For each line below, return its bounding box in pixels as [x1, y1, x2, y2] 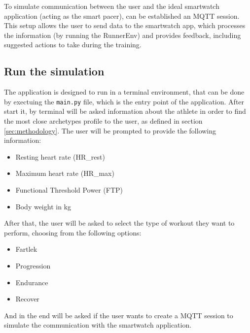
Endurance [15, 277, 48, 287]
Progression [15, 260, 51, 270]
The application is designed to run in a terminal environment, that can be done [4, 87, 245, 97]
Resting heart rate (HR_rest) [15, 151, 105, 162]
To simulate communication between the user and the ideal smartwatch [4, 1, 219, 11]
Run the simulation [4, 64, 105, 79]
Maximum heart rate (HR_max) [15, 168, 114, 178]
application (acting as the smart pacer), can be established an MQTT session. [4, 10, 240, 21]
